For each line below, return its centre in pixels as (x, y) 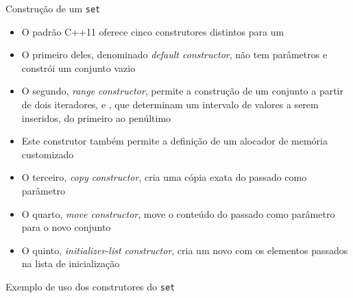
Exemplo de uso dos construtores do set (90, 286)
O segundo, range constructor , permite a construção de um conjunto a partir (182, 91)
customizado (48, 154)
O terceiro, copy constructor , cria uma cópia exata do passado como (164, 177)
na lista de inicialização (71, 263)
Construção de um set (53, 8)
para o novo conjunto (66, 227)
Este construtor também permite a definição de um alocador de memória (174, 141)
